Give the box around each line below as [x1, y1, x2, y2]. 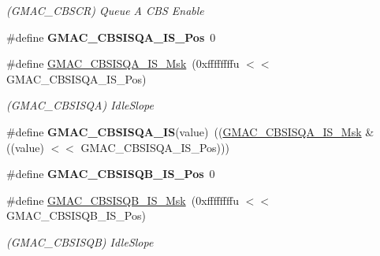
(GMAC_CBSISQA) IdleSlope [6, 97, 154, 113]
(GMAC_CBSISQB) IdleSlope [6, 233, 154, 250]
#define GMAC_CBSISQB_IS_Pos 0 [6, 165, 215, 182]
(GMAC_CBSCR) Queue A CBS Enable [6, 2, 204, 18]
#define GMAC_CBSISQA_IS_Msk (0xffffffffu [6, 55, 240, 72]
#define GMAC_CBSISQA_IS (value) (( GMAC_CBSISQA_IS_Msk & [6, 123, 374, 139]
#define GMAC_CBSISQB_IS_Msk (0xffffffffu [6, 191, 239, 208]
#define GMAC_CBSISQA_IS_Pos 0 [6, 28, 216, 45]
